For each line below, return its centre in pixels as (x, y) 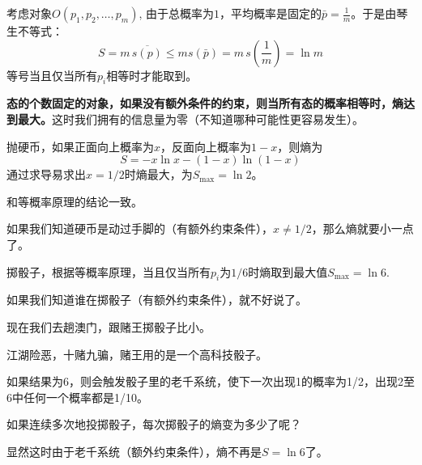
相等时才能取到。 (152, 75)
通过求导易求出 (46, 174)
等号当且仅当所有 (52, 75)
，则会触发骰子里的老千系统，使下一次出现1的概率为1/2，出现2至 (242, 381)
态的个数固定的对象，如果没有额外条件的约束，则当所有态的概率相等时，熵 (205, 103)
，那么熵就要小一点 (362, 228)
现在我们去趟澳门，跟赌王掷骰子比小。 (109, 326)
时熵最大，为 (158, 174)
